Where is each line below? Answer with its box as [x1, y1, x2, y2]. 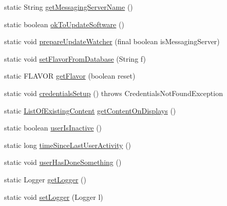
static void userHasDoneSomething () [4, 157, 122, 167]
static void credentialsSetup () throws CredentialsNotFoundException [4, 87, 223, 98]
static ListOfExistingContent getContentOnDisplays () [4, 105, 176, 116]
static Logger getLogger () [4, 174, 86, 184]
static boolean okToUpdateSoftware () [4, 18, 124, 29]
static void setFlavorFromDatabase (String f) [4, 53, 146, 64]
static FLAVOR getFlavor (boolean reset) [4, 70, 136, 81]
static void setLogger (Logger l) [4, 191, 103, 202]
